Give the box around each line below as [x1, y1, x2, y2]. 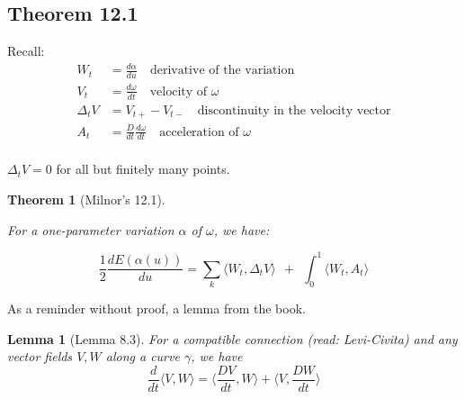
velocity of [149, 85, 208, 98]
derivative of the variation [149, 64, 295, 77]
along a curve [105, 347, 180, 366]
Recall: [7, 41, 45, 60]
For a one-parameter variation [7, 220, 174, 239]
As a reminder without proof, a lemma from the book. [7, 299, 306, 318]
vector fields [7, 347, 73, 366]
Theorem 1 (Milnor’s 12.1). [7, 190, 165, 209]
